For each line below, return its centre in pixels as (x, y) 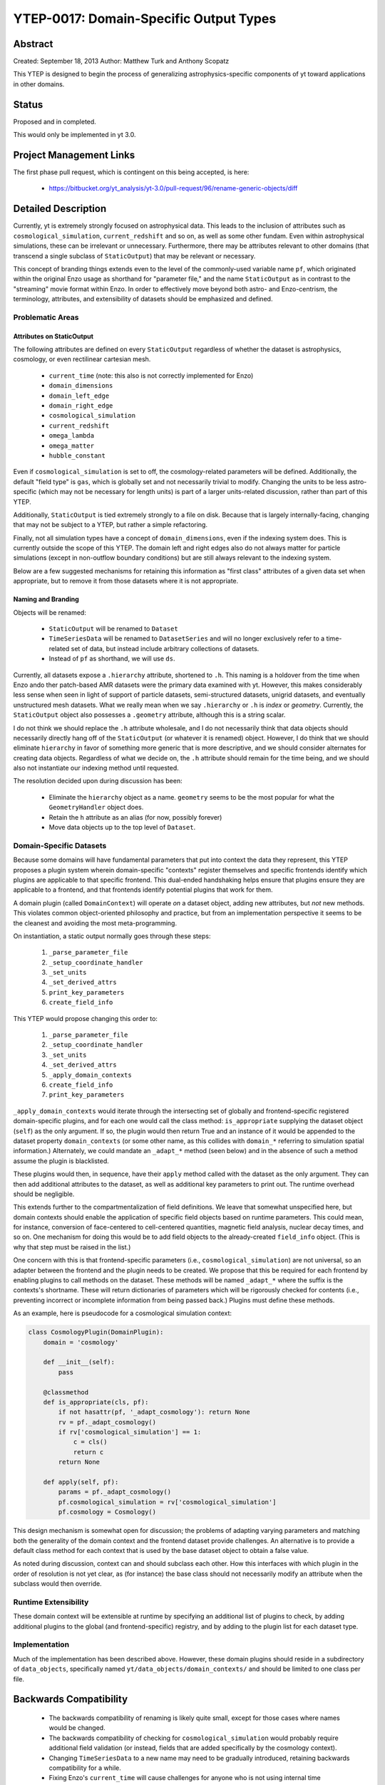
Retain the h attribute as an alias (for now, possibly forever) (135, 817)
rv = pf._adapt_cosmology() (107, 1422)
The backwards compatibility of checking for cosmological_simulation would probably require (194, 1738)
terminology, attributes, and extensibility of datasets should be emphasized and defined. (143, 299)
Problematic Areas (46, 317)
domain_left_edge (79, 396)
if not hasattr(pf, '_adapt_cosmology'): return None (154, 1412)
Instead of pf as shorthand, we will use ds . (112, 659)
